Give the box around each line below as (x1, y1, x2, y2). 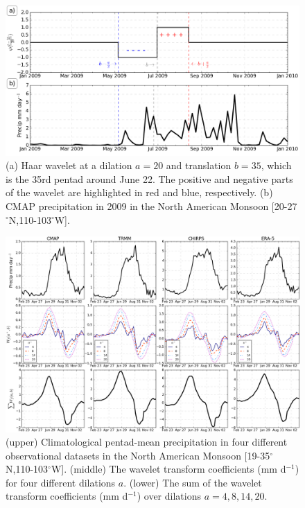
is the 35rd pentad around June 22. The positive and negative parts (6, 171, 293, 186)
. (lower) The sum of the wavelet (123, 475, 262, 489)
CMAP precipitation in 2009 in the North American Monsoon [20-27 (6, 198, 297, 213)
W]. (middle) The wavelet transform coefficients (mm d (51, 462, 286, 476)
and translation (166, 158, 232, 173)
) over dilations (137, 489, 201, 503)
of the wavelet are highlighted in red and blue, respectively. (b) (6, 185, 273, 200)
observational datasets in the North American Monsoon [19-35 (6, 448, 270, 462)
